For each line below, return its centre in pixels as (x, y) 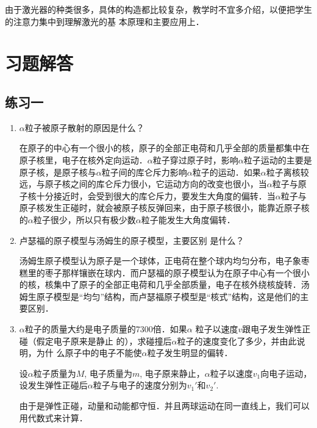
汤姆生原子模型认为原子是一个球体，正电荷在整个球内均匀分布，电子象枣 (164, 261)
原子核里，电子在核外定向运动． (83, 159)
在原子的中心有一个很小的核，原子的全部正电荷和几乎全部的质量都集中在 (164, 148)
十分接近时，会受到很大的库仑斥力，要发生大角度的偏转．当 (156, 195)
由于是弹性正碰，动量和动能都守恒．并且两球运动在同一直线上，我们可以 (164, 406)
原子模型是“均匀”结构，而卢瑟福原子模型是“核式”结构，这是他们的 (168, 296)
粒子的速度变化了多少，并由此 (237, 341)
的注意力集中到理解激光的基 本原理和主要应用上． (105, 21)
